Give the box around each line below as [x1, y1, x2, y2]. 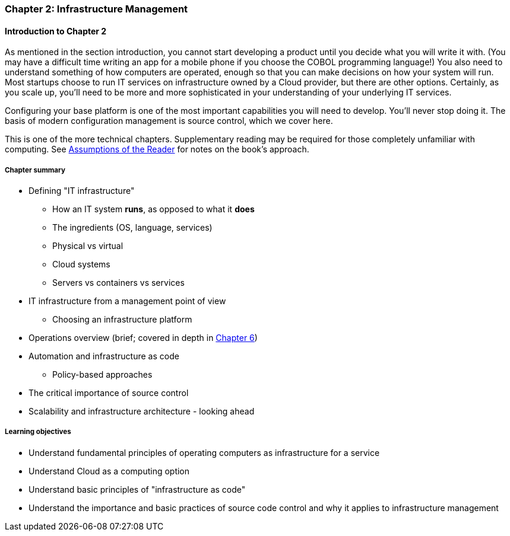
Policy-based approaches [52, 369, 153, 379]
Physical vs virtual [52, 241, 123, 251]
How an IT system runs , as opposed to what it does [52, 204, 255, 214]
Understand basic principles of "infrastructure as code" [28, 484, 246, 494]
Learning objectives [5, 427, 71, 436]
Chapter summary [5, 165, 65, 174]
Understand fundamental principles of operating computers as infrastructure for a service [28, 447, 380, 458]
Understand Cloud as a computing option [28, 465, 190, 476]
